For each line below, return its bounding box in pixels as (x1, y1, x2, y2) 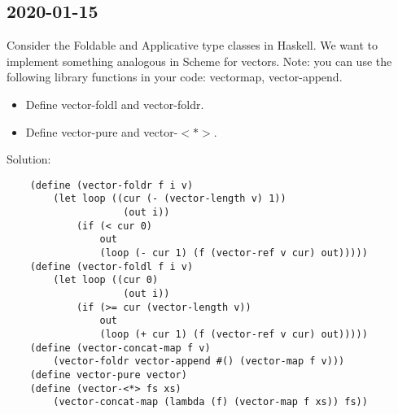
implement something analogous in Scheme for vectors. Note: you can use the (7, 52, 392, 69)
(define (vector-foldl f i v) (29, 260, 194, 272)
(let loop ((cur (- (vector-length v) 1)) (53, 193, 286, 205)
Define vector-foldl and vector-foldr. (25, 95, 204, 112)
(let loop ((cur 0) (53, 274, 159, 286)
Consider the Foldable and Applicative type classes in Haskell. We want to (7, 37, 378, 54)
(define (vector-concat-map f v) (29, 342, 211, 354)
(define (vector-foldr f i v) (29, 179, 194, 191)
